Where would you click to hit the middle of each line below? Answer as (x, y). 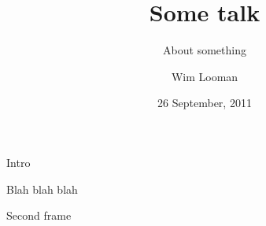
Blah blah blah (42, 189)
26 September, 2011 (205, 103)
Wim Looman (205, 76)
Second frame (39, 215)
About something (205, 50)
